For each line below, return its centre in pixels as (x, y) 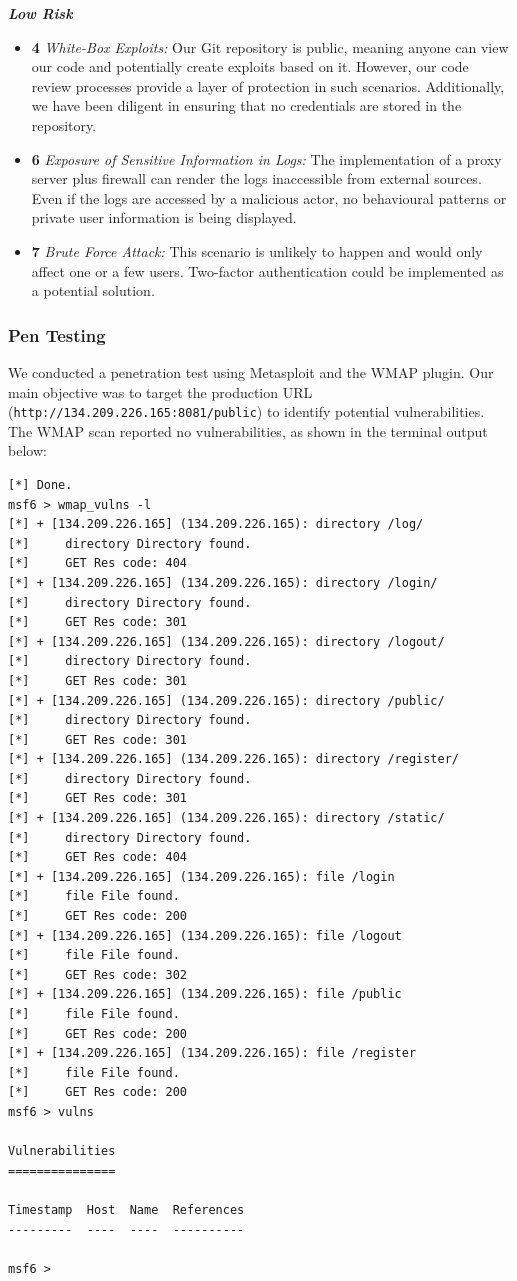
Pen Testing (57, 334)
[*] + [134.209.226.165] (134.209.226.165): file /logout (205, 935)
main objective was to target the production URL (160, 391)
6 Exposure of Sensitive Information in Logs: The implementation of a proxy (266, 158)
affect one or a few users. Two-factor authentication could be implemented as (267, 270)
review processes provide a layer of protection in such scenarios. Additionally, (268, 85)
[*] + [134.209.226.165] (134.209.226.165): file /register (212, 1053)
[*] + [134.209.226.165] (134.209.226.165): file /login (201, 876)
